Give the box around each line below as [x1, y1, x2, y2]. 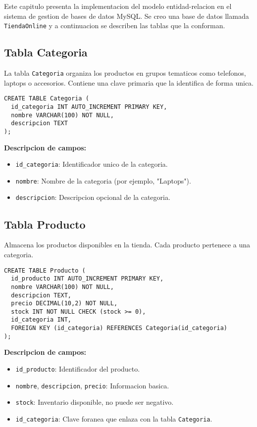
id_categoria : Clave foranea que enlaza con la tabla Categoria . [15, 414, 212, 424]
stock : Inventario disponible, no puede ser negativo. [15, 397, 174, 407]
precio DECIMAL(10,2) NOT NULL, [11, 300, 118, 307]
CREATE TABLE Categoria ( [4, 95, 89, 102]
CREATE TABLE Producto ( [4, 267, 86, 274]
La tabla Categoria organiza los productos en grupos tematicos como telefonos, [4, 68, 246, 78]
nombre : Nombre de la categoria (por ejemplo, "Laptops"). [15, 175, 191, 186]
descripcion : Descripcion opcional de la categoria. [15, 192, 170, 202]
